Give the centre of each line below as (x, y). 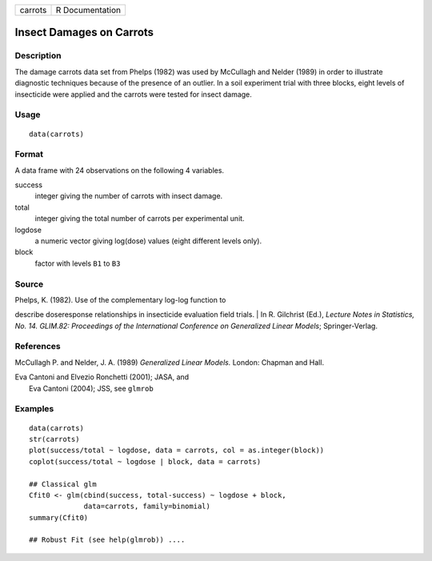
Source (29, 284)
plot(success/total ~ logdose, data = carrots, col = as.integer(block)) (177, 451)
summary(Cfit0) (59, 517)
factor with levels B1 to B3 (78, 263)
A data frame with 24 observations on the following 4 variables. (119, 170)
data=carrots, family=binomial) (147, 507)
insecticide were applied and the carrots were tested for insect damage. (133, 94)
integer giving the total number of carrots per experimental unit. (140, 218)
